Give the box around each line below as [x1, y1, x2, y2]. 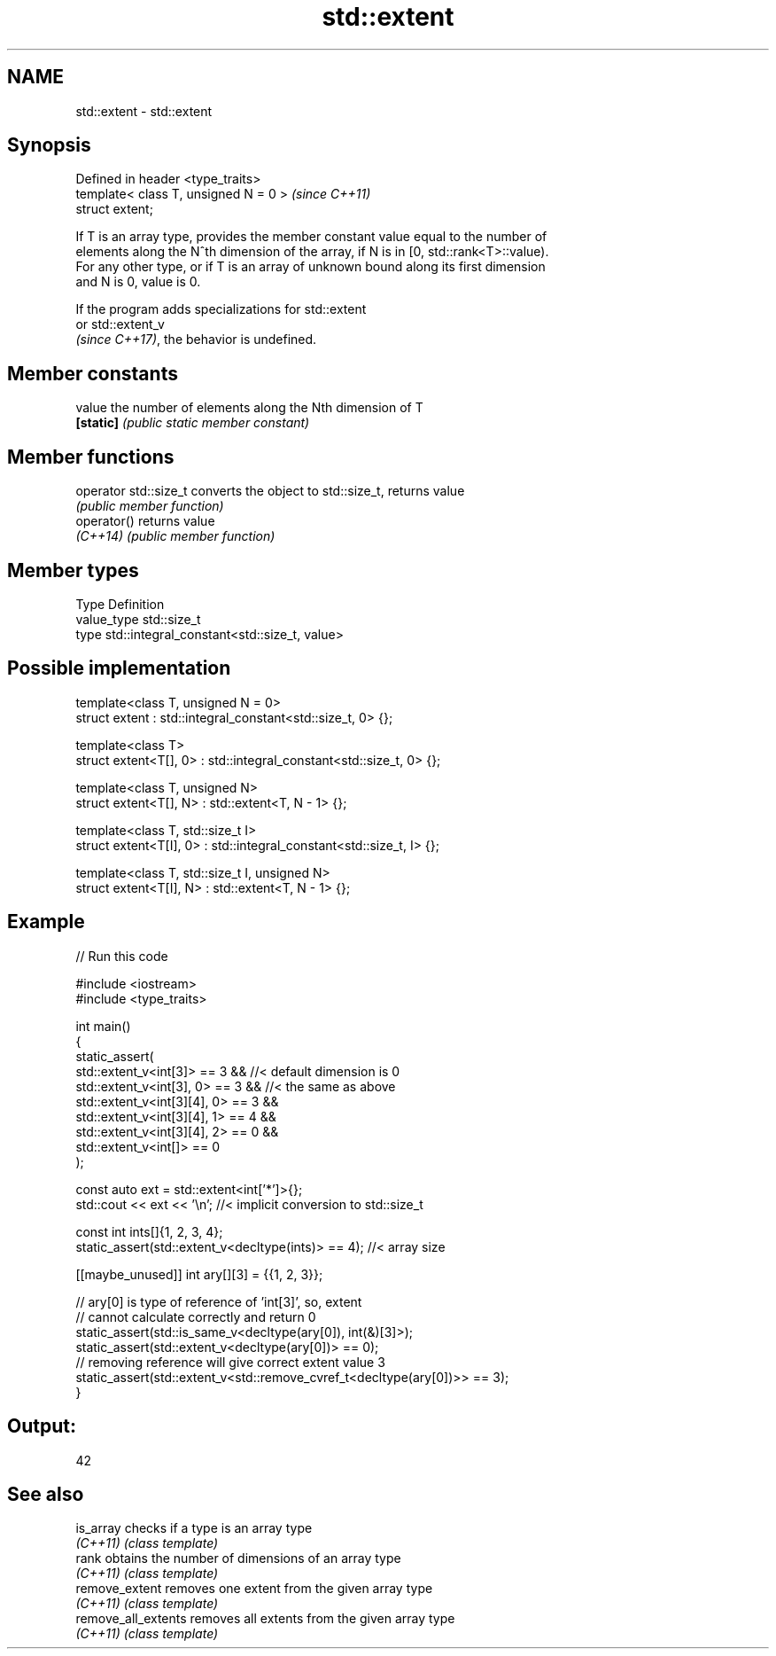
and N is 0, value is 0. [75, 274, 201, 290]
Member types [7, 559, 139, 582]
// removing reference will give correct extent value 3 [75, 1354, 385, 1370]
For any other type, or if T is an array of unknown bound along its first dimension [75, 259, 546, 275]
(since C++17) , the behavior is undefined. [75, 332, 317, 348]
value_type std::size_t [75, 611, 201, 627]
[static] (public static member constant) [75, 415, 310, 431]
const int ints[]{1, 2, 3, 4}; [75, 1223, 223, 1239]
